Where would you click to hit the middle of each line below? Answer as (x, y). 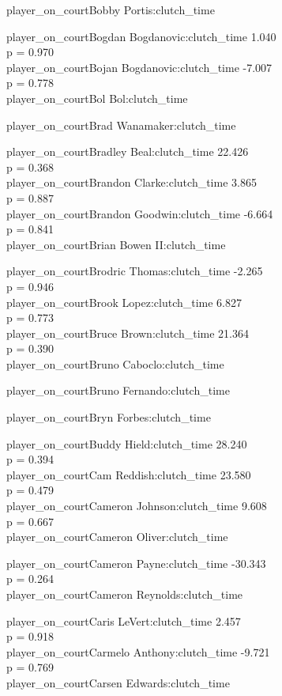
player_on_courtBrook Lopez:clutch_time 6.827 (124, 302)
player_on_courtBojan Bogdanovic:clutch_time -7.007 (139, 67)
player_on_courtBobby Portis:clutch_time (111, 9)
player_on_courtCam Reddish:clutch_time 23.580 (129, 474)
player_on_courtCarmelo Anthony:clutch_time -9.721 (138, 651)
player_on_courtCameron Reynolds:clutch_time (125, 594)
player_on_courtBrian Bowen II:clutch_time (116, 244)
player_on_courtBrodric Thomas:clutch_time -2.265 (135, 271)
